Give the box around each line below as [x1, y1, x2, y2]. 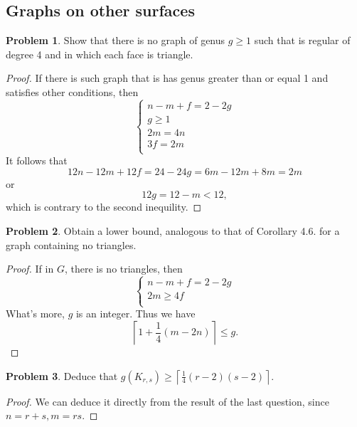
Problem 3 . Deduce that [6, 368, 118, 383]
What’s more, [6, 306, 65, 321]
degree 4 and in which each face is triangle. [6, 46, 193, 61]
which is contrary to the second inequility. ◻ [6, 199, 202, 214]
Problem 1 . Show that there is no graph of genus [6, 33, 225, 48]
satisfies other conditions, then [6, 84, 139, 99]
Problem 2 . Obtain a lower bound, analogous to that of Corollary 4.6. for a [6, 223, 340, 238]
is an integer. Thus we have [75, 306, 196, 321]
